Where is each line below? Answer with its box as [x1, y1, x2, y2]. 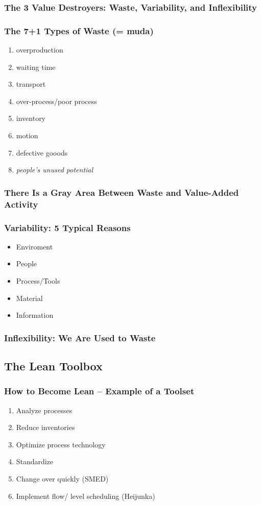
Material [16, 292, 43, 303]
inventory [16, 113, 46, 123]
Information [16, 310, 54, 320]
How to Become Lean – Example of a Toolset [4, 385, 195, 397]
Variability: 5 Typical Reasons [4, 221, 131, 234]
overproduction [16, 44, 63, 55]
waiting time [16, 61, 56, 72]
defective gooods [16, 147, 68, 158]
